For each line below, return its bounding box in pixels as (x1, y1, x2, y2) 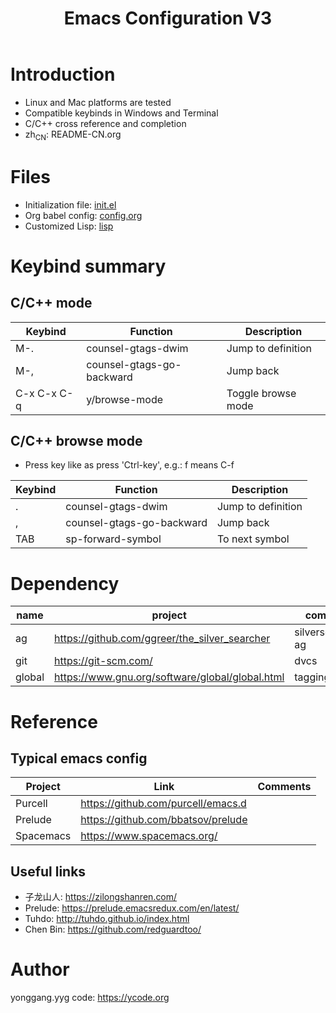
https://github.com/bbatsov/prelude (80, 813, 248, 827)
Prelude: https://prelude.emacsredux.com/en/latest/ (24, 902, 240, 914)
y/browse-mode (86, 392, 164, 406)
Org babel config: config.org (24, 209, 143, 221)
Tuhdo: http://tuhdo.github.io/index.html (24, 913, 190, 925)
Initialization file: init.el (24, 198, 117, 211)
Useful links (10, 863, 87, 880)
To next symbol (216, 532, 290, 546)
